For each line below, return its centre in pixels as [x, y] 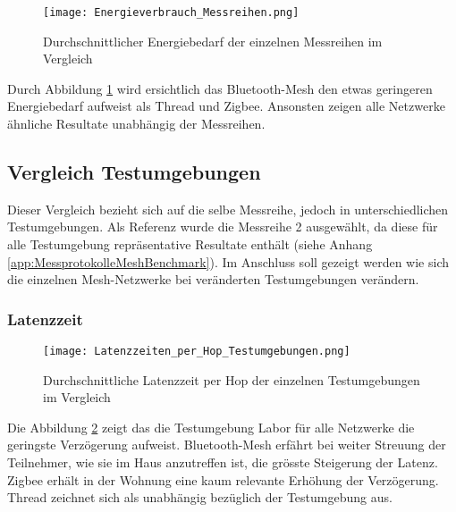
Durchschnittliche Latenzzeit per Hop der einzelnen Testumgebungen [232, 379]
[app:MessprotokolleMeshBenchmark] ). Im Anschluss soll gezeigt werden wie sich [228, 261]
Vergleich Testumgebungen [134, 172]
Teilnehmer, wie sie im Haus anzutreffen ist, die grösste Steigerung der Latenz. [223, 462]
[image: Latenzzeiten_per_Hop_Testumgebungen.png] [197, 352]
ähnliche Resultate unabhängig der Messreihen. [136, 124]
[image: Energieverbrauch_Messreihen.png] [171, 13]
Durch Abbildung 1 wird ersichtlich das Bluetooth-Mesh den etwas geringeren [220, 88]
